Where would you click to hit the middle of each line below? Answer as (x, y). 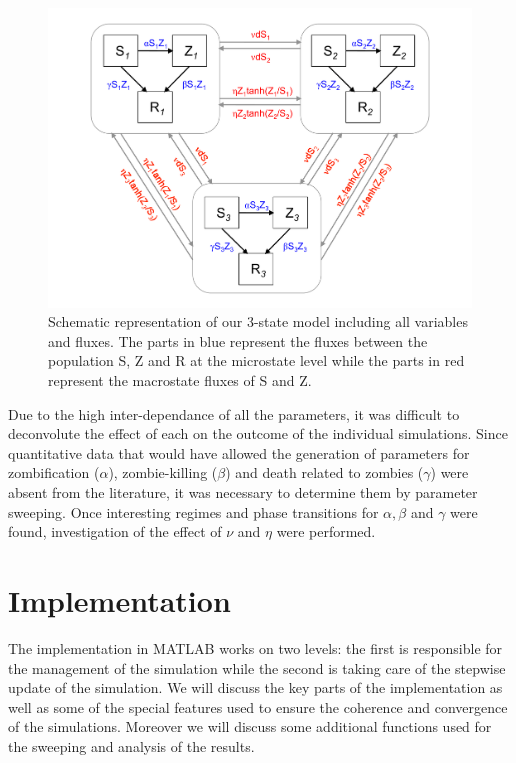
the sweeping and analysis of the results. (131, 745)
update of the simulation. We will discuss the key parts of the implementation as (255, 687)
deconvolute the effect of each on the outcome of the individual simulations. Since (258, 433)
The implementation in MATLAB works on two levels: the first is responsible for (255, 647)
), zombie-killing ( (163, 472)
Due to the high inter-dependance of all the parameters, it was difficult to (234, 413)
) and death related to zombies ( (324, 472)
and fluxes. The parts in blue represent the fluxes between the (238, 340)
